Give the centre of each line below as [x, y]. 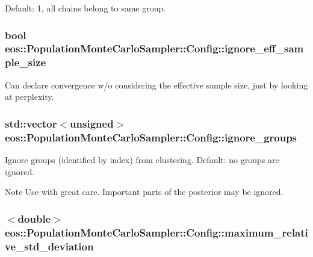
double [34, 218]
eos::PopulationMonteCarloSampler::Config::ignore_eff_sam [154, 48]
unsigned [92, 123]
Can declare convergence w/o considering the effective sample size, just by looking [156, 85]
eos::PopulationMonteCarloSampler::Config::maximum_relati [156, 232]
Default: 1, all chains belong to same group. [85, 8]
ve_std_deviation [49, 246]
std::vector [31, 123]
